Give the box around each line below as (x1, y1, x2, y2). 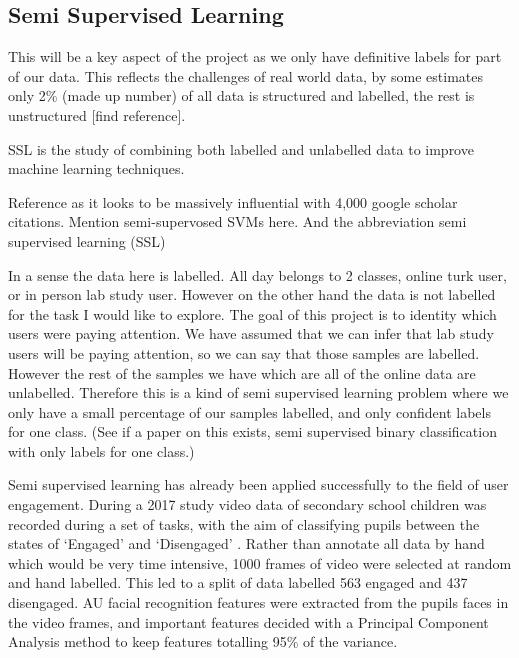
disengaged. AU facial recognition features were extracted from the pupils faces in (8, 592, 509, 613)
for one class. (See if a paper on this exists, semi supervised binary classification (8, 421, 497, 442)
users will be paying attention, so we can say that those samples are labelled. (8, 342, 480, 363)
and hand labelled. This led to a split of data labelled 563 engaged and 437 (8, 572, 468, 593)
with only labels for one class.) (8, 440, 195, 461)
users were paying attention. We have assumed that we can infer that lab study (8, 323, 494, 344)
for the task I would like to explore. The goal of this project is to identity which (8, 303, 497, 324)
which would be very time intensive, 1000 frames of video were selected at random (8, 552, 512, 573)
